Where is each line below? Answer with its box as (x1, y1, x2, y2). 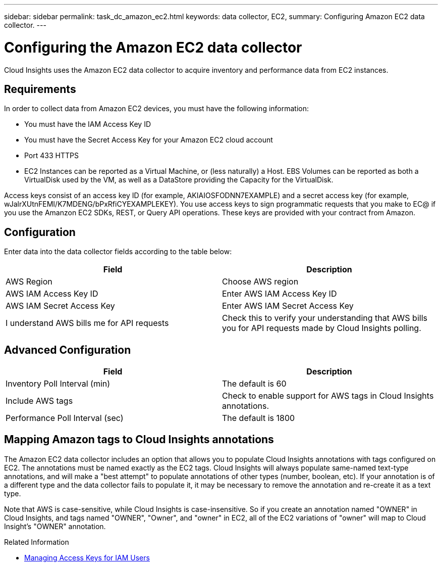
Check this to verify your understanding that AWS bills (222, 313, 427, 323)
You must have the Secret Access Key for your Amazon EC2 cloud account (24, 135, 273, 145)
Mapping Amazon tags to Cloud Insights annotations (4, 433, 274, 446)
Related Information (4, 537, 69, 546)
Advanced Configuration (4, 343, 131, 356)
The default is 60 (222, 379, 287, 389)
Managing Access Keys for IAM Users (24, 553, 150, 562)
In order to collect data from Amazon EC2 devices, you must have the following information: (4, 104, 309, 113)
